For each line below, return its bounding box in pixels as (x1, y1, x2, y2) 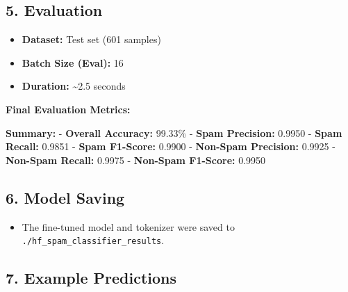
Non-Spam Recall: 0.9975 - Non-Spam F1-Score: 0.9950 (6, 152, 266, 167)
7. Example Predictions (6, 267, 177, 289)
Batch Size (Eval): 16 (22, 55, 124, 70)
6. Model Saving (6, 186, 125, 208)
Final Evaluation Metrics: (6, 102, 131, 116)
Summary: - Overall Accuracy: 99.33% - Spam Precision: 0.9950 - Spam (6, 125, 342, 140)
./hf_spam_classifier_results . (22, 233, 165, 248)
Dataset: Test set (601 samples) (22, 32, 161, 47)
